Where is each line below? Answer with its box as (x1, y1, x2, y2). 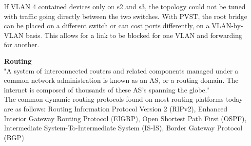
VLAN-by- (212, 20, 243, 31)
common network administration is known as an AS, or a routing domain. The (4, 75, 239, 85)
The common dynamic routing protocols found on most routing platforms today (4, 94, 243, 104)
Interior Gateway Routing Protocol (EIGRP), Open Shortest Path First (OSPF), (4, 113, 247, 123)
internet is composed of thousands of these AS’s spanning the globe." (4, 84, 210, 94)
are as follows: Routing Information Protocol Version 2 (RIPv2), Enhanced (4, 103, 228, 113)
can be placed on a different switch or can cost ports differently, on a (4, 20, 210, 31)
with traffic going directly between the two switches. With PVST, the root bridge (4, 11, 248, 21)
